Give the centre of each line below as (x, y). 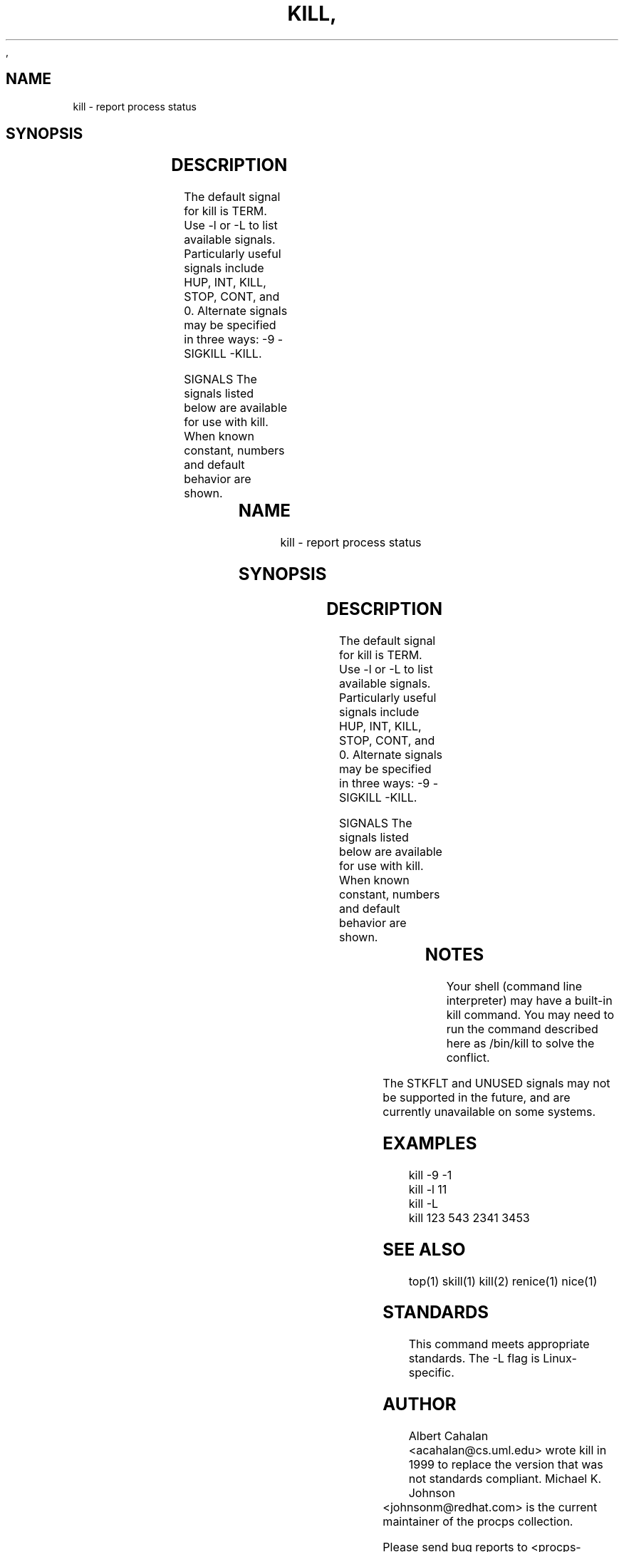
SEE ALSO (424, 1249)
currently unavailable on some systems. (489, 1111)
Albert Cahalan (448, 1436)
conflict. (468, 1057)
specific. (431, 1373)
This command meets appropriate (499, 1344)
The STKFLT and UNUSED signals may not (496, 1083)
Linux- (560, 1359)
